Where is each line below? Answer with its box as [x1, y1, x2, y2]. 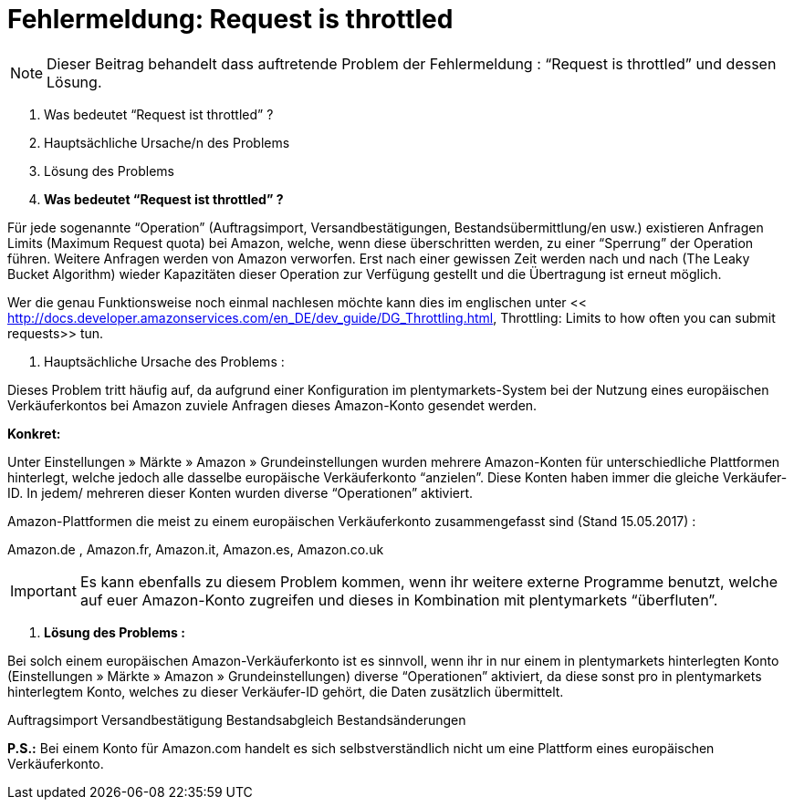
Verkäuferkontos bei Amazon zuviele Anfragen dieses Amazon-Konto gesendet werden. [7, 397, 538, 413]
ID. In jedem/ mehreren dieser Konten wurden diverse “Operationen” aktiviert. [7, 484, 474, 501]
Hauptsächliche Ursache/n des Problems [44, 134, 290, 150]
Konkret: [7, 425, 61, 441]
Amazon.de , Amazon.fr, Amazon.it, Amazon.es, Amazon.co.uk [7, 541, 384, 557]
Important [10, 581, 77, 600]
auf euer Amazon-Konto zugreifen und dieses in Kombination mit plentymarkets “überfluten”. [79, 590, 718, 609]
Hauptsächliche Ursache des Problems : [44, 353, 285, 369]
